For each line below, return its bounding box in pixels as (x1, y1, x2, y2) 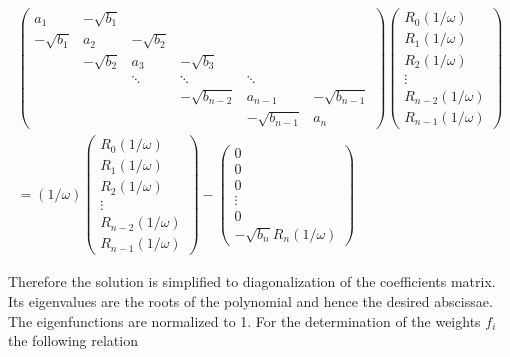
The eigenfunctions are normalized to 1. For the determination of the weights (8, 310, 481, 331)
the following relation (8, 330, 138, 351)
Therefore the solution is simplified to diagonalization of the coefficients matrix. (8, 271, 496, 292)
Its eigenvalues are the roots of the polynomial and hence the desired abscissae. (8, 290, 493, 311)
